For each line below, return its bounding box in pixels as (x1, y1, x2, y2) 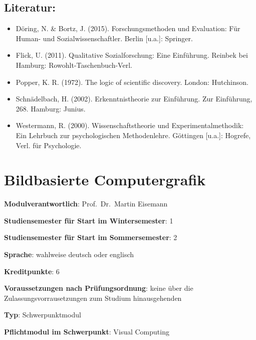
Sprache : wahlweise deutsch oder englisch (4, 249, 134, 260)
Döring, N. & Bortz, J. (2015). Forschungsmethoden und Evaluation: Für (16, 23, 240, 34)
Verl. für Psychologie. (16, 140, 82, 150)
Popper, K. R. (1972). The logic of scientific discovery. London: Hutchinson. (16, 76, 248, 87)
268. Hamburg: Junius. (16, 103, 86, 114)
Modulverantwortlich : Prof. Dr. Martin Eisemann (4, 198, 168, 209)
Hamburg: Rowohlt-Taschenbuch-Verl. (16, 59, 132, 70)
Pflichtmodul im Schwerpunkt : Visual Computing (4, 326, 169, 337)
